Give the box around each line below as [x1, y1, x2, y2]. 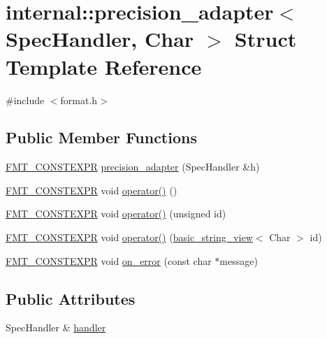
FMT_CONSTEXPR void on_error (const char [6, 253, 212, 268]
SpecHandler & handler [6, 320, 106, 335]
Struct [234, 24, 297, 53]
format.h [60, 92, 98, 107]
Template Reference [6, 52, 202, 80]
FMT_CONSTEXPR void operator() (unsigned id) [6, 206, 226, 221]
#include [6, 92, 45, 107]
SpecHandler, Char [6, 24, 194, 53]
